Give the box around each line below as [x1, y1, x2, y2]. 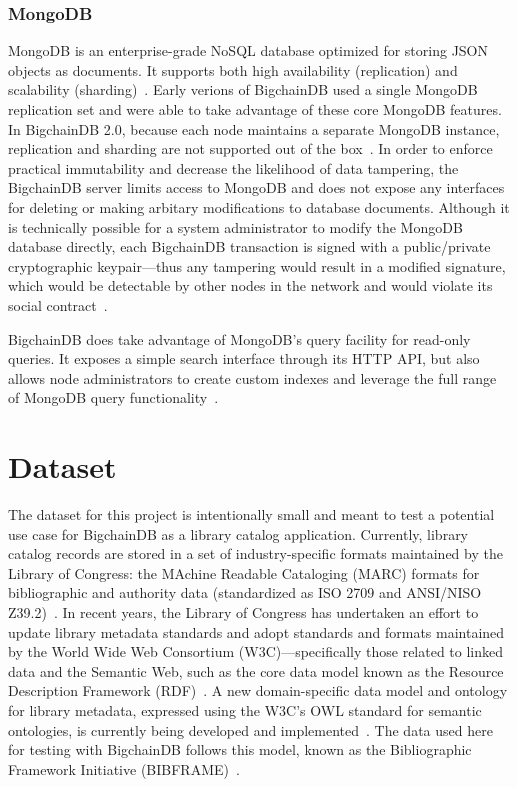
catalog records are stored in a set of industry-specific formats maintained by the [8, 543, 503, 564]
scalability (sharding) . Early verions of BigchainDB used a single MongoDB [8, 79, 478, 100]
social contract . [8, 294, 108, 315]
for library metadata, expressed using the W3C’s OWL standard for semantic [8, 699, 482, 720]
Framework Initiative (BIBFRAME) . [8, 758, 240, 779]
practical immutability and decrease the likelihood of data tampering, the [8, 157, 459, 178]
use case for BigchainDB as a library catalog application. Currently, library [8, 523, 469, 544]
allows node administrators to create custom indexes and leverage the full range [8, 367, 497, 388]
